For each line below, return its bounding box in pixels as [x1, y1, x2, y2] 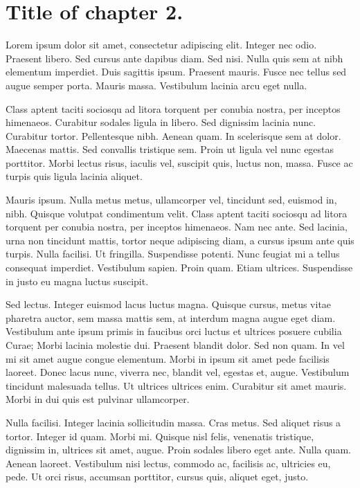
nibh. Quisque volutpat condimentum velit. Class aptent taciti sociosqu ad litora [6, 206, 348, 220]
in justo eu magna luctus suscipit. [6, 273, 149, 288]
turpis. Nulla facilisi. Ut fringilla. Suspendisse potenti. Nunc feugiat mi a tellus [6, 246, 340, 261]
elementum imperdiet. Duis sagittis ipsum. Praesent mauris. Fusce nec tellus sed [6, 64, 347, 79]
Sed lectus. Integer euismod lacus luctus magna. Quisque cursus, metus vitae [6, 297, 332, 311]
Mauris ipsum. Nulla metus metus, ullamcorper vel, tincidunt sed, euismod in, [6, 192, 337, 207]
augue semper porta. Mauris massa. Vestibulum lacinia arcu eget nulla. [6, 78, 307, 92]
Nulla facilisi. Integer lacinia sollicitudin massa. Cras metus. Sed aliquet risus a [6, 415, 341, 429]
